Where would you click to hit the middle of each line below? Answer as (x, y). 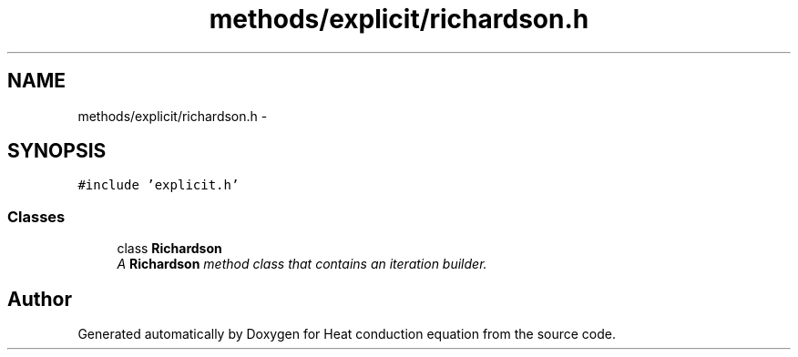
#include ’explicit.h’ (159, 185)
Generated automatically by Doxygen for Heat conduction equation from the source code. (347, 334)
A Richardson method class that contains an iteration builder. (302, 264)
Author (40, 299)
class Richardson (169, 249)
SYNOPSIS (57, 151)
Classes (36, 216)
